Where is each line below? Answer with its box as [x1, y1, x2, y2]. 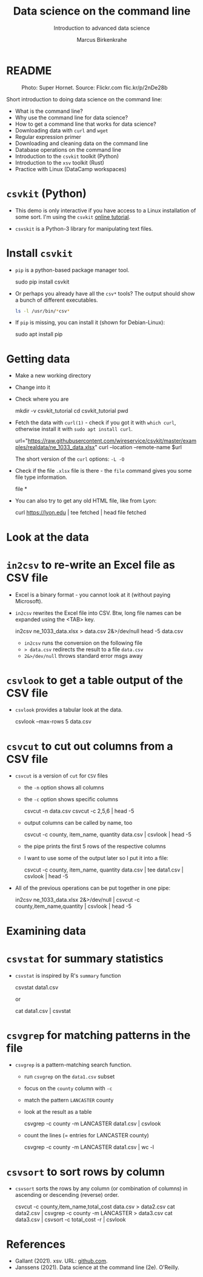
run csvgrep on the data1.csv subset [24, 1073, 115, 1080]
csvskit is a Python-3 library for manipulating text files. [15, 225, 153, 232]
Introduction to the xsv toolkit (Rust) [15, 159, 105, 166]
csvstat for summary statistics [6, 952, 164, 966]
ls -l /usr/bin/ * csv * [15, 308, 70, 314]
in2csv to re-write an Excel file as [6, 558, 176, 572]
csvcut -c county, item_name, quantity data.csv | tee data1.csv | [24, 866, 184, 873]
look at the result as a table [24, 1108, 92, 1116]
